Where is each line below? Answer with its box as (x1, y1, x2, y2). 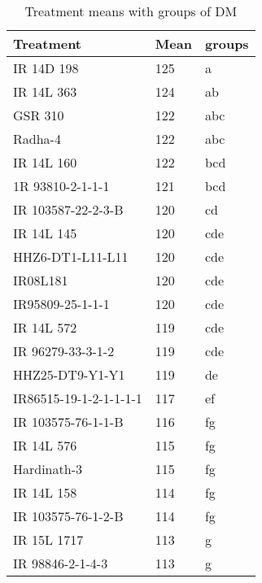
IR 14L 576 (13, 436, 77, 455)
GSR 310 (13, 106, 64, 124)
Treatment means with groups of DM (24, 2, 238, 20)
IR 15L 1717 (13, 530, 84, 549)
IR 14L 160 (13, 153, 77, 172)
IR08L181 (13, 271, 68, 289)
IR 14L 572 (13, 318, 77, 337)
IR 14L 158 (13, 483, 77, 502)
